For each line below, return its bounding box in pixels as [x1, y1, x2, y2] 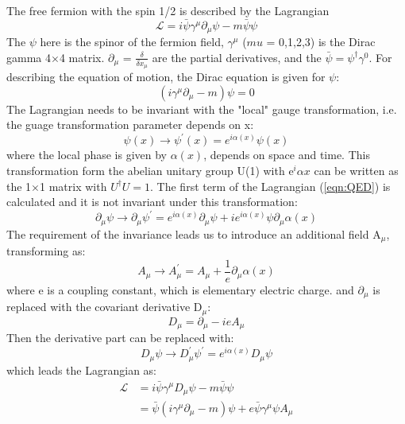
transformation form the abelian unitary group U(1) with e [6, 161, 294, 178]
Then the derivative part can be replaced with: [6, 329, 234, 346]
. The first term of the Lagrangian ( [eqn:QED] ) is [150, 177, 391, 194]
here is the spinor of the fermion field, [40, 33, 224, 50]
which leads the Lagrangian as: [6, 361, 156, 378]
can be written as [314, 161, 399, 178]
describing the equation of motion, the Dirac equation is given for [6, 68, 326, 85]
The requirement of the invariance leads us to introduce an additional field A [6, 225, 381, 242]
